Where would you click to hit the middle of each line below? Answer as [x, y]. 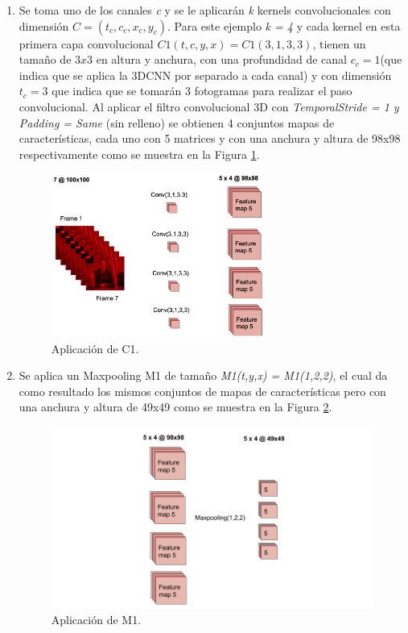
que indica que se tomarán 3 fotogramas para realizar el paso [202, 91]
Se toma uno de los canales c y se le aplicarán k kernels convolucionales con [205, 10]
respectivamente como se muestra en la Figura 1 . [139, 154]
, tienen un [339, 43]
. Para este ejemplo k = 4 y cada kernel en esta [284, 25]
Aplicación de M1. [96, 619]
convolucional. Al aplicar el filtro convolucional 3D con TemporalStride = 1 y [209, 106]
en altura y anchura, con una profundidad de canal [221, 59]
